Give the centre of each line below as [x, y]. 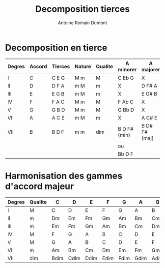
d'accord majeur [40, 186]
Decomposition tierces [82, 9]
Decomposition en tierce [56, 47]
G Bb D [126, 110]
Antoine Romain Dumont [82, 23]
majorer [151, 69]
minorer [127, 69]
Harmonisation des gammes [64, 176]
